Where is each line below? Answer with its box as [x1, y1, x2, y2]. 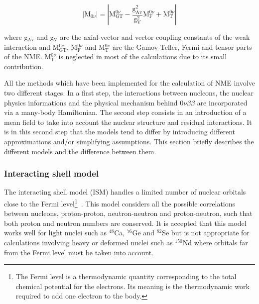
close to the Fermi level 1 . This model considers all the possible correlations [4, 197, 236, 208]
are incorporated [197, 97, 248, 107]
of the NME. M [4, 51, 51, 62]
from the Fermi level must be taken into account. [4, 247, 154, 257]
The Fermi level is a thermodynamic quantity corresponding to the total [15, 271, 237, 282]
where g [4, 32, 28, 42]
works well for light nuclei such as [4, 227, 107, 238]
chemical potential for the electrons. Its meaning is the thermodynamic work [15, 281, 250, 291]
